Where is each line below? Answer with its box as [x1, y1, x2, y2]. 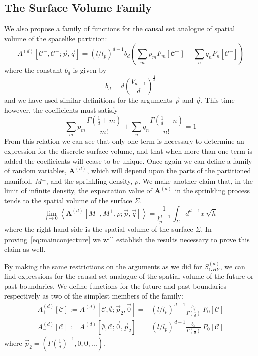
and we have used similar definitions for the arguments [4, 95, 173, 105]
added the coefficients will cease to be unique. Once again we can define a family [4, 155, 252, 166]
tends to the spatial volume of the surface [4, 195, 132, 205]
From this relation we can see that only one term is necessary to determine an [4, 136, 244, 146]
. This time [201, 95, 235, 105]
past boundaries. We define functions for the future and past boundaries [4, 280, 227, 291]
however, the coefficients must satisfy [4, 104, 118, 115]
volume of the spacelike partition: [4, 33, 107, 43]
